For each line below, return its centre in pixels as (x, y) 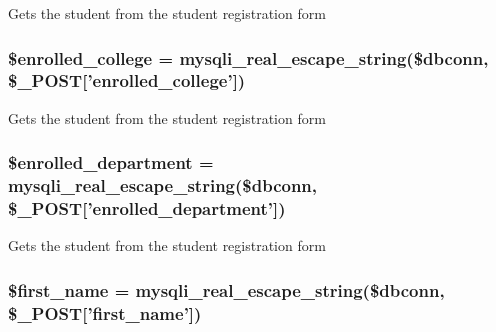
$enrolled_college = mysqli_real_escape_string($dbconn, (248, 57)
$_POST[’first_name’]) (105, 312)
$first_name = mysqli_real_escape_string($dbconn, (226, 289)
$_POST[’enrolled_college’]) (127, 80)
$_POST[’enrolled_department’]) (147, 208)
